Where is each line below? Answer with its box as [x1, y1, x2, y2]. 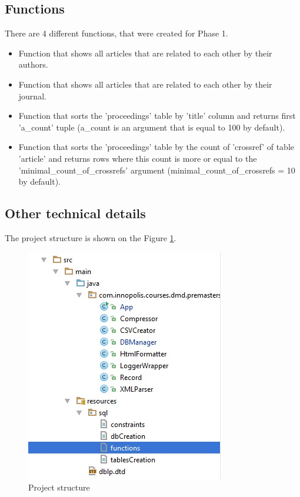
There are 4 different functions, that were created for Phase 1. [5, 27, 228, 39]
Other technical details [5, 204, 146, 222]
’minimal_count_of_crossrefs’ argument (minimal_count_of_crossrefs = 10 [18, 164, 295, 176]
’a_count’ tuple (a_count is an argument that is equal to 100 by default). [18, 121, 285, 133]
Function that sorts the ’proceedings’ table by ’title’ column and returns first [18, 109, 296, 122]
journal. [18, 89, 46, 102]
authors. [18, 58, 48, 71]
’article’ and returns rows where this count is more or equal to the [18, 152, 257, 164]
